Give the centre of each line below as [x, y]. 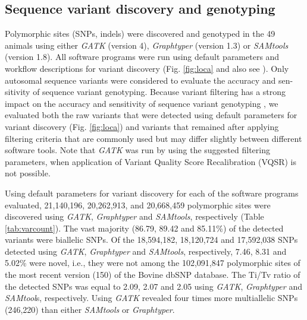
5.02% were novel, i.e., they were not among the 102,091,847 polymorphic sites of [153, 263]
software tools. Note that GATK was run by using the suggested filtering [137, 150]
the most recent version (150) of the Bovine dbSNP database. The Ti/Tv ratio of [153, 275]
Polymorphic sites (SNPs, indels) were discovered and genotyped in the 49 [140, 34]
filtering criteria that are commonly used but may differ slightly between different [153, 138]
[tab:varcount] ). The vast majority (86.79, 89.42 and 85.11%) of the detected [144, 228]
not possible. [28, 173]
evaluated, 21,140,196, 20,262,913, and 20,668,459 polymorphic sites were [138, 205]
